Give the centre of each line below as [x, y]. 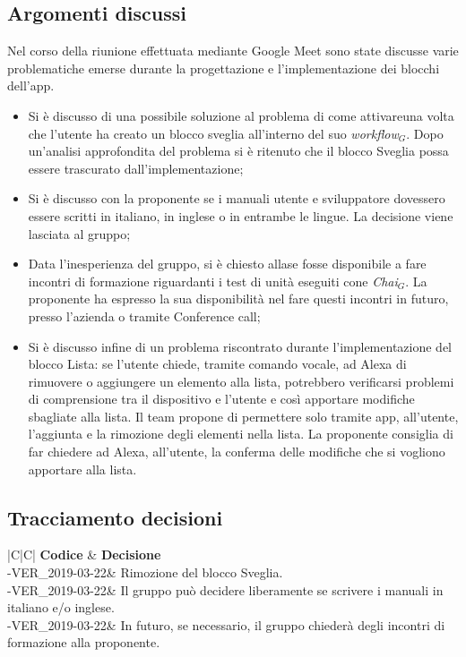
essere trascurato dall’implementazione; [136, 168]
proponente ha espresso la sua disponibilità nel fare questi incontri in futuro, [238, 299]
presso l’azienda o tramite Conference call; [144, 316]
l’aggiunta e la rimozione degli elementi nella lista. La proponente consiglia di [241, 434]
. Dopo [425, 133]
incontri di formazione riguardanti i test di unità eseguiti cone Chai [213, 281]
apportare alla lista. [82, 469]
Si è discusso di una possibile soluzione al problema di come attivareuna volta [241, 115]
